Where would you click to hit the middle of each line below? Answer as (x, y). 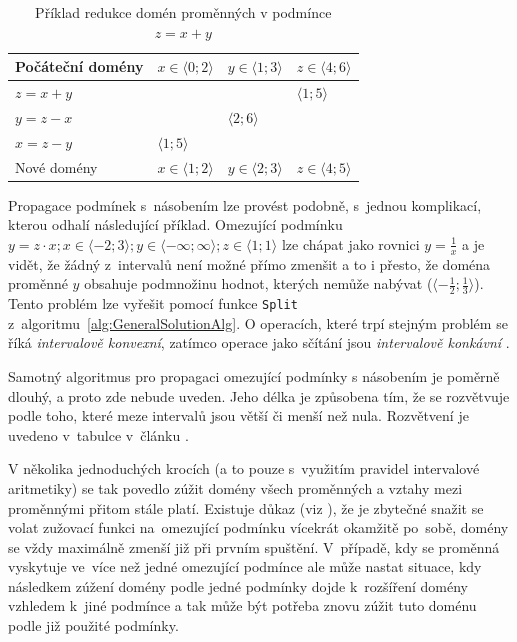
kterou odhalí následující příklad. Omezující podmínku (175, 224)
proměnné (38, 283)
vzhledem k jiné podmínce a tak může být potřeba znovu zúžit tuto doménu (242, 605)
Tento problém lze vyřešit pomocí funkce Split (153, 303)
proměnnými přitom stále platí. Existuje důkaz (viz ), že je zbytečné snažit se (246, 507)
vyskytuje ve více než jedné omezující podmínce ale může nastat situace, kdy (245, 566)
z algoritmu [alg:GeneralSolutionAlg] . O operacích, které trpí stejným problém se (258, 322)
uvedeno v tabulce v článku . (98, 434)
